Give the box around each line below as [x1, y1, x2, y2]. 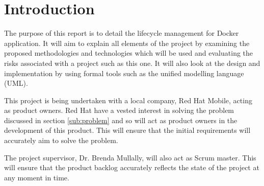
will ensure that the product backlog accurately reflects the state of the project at [4, 162, 259, 173]
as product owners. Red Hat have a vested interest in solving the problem [4, 105, 234, 115]
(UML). [4, 78, 28, 88]
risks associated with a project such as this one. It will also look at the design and [4, 57, 260, 68]
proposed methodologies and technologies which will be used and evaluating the [4, 48, 253, 58]
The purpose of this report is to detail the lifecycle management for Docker [4, 28, 239, 38]
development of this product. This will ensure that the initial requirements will [4, 125, 251, 135]
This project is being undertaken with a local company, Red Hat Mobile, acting [4, 95, 252, 105]
